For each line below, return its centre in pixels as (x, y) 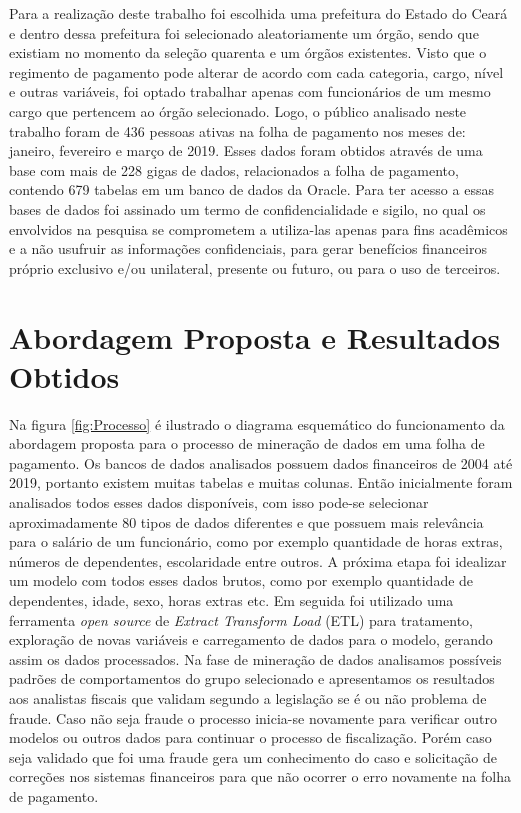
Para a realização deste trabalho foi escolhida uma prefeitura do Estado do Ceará (258, 13)
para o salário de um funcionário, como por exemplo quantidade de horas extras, (256, 541)
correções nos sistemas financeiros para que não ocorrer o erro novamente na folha (260, 776)
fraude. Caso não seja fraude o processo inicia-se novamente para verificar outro (253, 717)
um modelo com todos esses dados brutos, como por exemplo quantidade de (241, 580)
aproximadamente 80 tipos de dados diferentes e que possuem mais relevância (246, 521)
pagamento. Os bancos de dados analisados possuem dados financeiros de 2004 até (261, 462)
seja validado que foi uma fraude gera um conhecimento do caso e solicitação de (253, 756)
